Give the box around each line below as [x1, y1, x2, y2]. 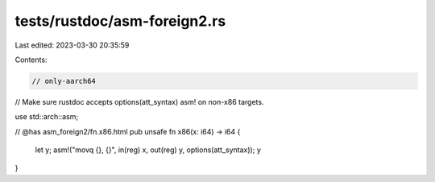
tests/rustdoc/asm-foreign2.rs [14, 12, 226, 30]
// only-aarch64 [31, 77, 97, 85]
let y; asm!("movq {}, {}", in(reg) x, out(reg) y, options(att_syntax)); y [35, 145, 261, 155]
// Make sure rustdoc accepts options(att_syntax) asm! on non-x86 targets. [14, 97, 264, 106]
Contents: [14, 55, 48, 64]
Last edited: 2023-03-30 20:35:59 [14, 40, 130, 50]
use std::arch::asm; [14, 112, 79, 122]
